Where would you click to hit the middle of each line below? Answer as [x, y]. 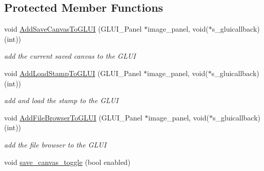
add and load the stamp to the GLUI [61, 100]
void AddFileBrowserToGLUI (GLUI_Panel [73, 117]
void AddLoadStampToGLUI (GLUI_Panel [73, 73]
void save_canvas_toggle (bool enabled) [67, 162]
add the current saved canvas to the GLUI [70, 56]
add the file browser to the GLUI [55, 144]
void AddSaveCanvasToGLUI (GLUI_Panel [73, 29]
